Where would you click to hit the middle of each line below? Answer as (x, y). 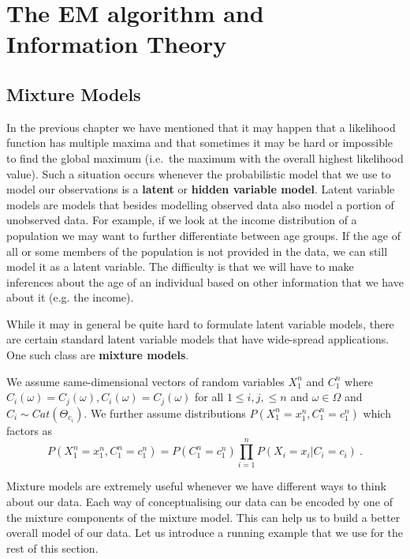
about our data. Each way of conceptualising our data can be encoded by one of (199, 502)
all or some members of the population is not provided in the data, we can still (197, 251)
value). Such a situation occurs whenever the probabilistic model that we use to (199, 173)
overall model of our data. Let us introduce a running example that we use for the (205, 533)
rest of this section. (52, 548)
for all (209, 397)
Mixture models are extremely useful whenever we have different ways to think (196, 486)
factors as (30, 430)
